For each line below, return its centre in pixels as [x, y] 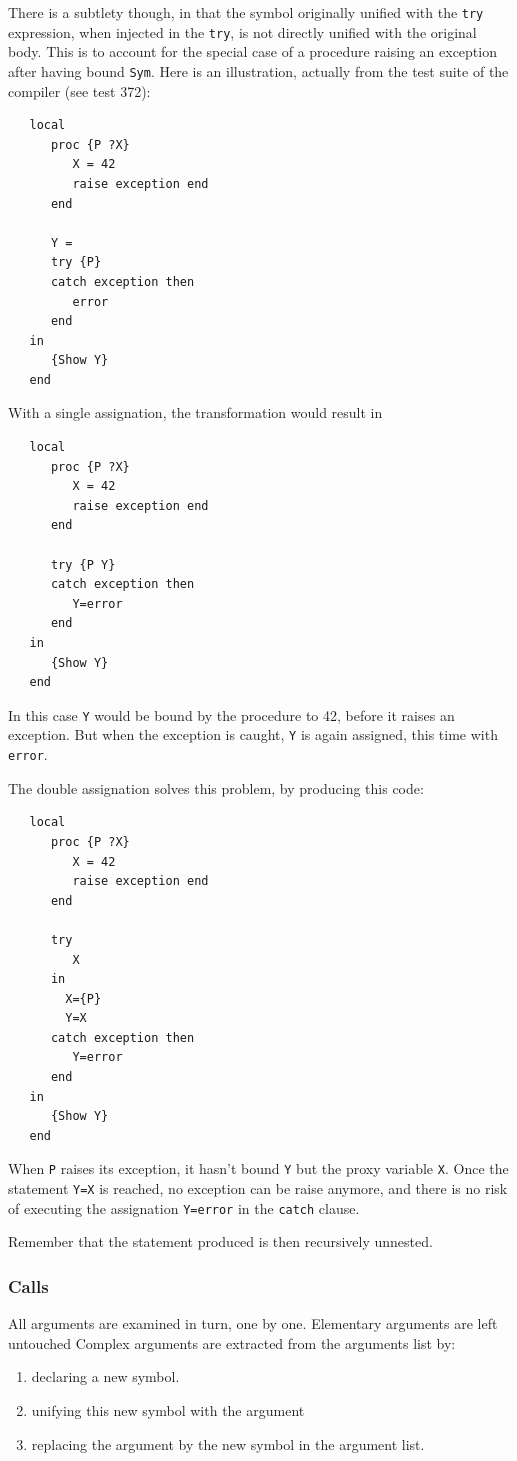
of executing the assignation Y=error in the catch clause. [184, 1207]
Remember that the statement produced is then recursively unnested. [220, 1241]
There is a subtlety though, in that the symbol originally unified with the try [246, 12]
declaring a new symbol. [105, 1376]
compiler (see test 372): [79, 90]
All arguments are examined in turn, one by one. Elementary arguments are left [253, 1323]
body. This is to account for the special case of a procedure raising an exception [252, 51]
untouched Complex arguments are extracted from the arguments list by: [232, 1342]
